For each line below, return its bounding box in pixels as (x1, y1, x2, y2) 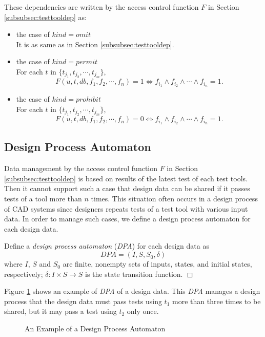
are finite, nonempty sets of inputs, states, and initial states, (63, 258, 252, 269)
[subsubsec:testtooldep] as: (4, 11, 87, 22)
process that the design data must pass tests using (4, 295, 162, 306)
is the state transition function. (85, 268, 183, 279)
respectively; (4, 268, 43, 279)
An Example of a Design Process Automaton (25, 323, 166, 334)
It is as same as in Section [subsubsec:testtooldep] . (16, 39, 174, 49)
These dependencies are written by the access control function (4, 2, 199, 12)
